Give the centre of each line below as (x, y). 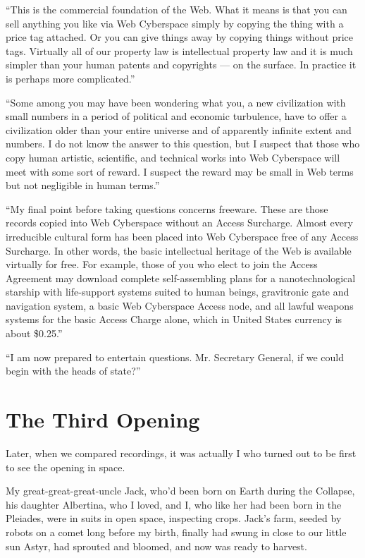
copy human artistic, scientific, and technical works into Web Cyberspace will (173, 157)
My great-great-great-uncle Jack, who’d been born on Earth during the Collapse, (180, 491)
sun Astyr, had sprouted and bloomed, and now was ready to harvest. (156, 546)
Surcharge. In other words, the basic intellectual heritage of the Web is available (179, 250)
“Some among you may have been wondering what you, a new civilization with (176, 102)
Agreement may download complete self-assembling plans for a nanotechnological (181, 278)
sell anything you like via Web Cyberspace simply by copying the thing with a (175, 23)
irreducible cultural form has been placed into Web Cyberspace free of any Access (182, 236)
